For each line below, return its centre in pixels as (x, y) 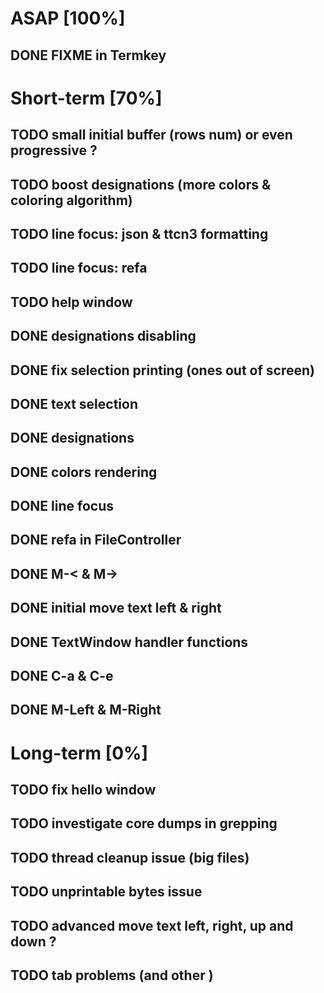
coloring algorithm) (71, 200)
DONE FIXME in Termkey (88, 55)
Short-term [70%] (86, 98)
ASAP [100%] (68, 18)
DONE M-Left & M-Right (86, 710)
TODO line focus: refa (79, 268)
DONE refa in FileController (96, 540)
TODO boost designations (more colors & (141, 184)
